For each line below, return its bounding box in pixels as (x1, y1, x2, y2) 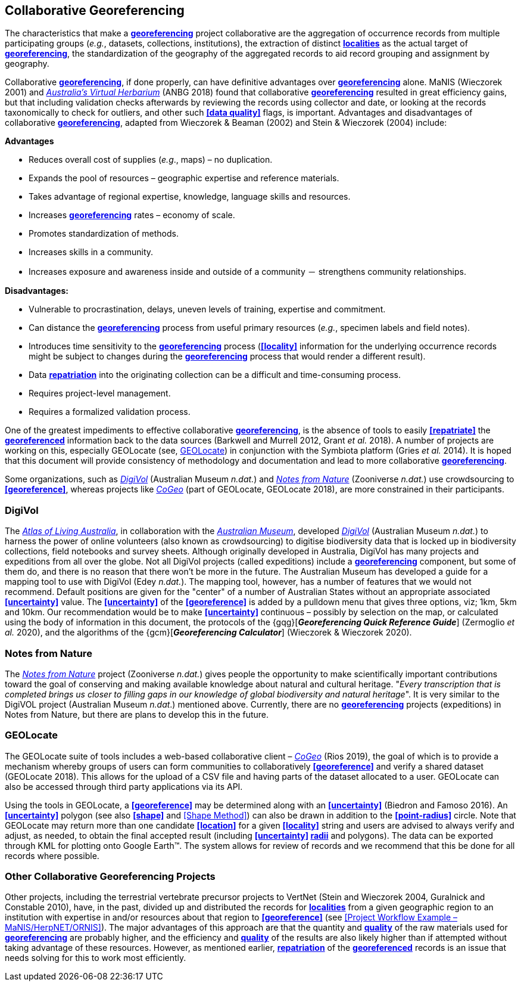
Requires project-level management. (29, 388, 171, 399)
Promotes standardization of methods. (29, 228, 179, 239)
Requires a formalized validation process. (29, 407, 191, 417)
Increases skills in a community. (29, 247, 154, 258)
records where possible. (5, 850, 99, 861)
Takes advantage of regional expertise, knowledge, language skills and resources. (29, 191, 351, 202)
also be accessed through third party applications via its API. (5, 781, 243, 792)
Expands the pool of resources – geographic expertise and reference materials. (29, 173, 339, 184)
